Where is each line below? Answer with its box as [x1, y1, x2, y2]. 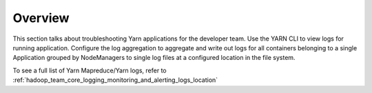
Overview [12, 10, 70, 25]
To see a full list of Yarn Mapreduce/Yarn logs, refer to [12, 66, 167, 74]
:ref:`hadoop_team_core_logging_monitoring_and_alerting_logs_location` [12, 76, 218, 84]
